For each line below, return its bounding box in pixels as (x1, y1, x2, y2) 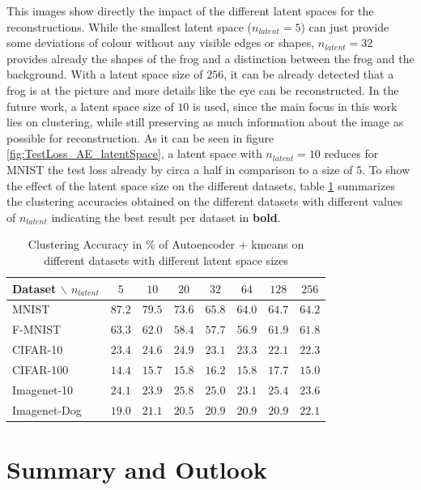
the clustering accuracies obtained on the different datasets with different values (6, 193, 403, 210)
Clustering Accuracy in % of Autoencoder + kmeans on (28, 236, 304, 253)
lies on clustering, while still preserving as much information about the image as (6, 113, 404, 130)
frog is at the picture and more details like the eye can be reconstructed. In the (6, 81, 399, 98)
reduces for (324, 145, 379, 162)
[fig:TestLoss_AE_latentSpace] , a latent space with (6, 145, 262, 162)
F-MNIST (12, 321, 62, 338)
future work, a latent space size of (6, 97, 174, 114)
